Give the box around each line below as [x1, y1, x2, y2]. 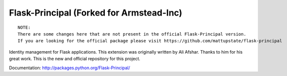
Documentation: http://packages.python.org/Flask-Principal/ [9, 65, 130, 71]
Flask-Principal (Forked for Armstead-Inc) [9, 7, 182, 18]
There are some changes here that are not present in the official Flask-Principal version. [18, 31, 247, 37]
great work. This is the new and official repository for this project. [9, 56, 141, 62]
